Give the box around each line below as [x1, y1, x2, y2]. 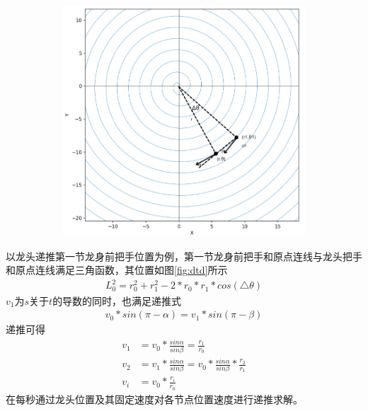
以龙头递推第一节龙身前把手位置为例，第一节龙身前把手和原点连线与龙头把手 [6, 248, 362, 263]
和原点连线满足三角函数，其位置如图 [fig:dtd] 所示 [6, 262, 228, 277]
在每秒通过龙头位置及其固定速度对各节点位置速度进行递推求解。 [6, 391, 303, 406]
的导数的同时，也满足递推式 [52, 293, 182, 308]
